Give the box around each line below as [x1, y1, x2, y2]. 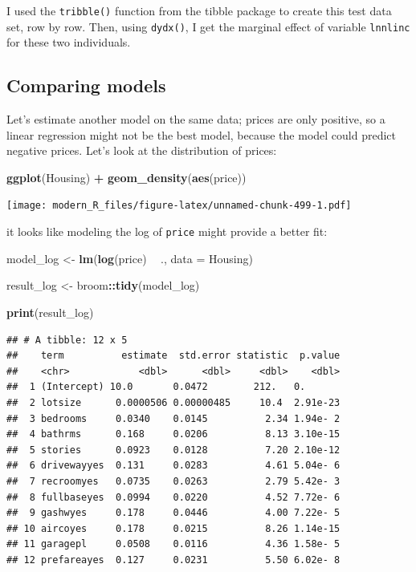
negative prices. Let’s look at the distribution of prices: [6, 142, 277, 159]
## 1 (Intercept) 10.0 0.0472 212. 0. [6, 381, 306, 393]
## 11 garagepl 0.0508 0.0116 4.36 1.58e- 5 [6, 538, 341, 550]
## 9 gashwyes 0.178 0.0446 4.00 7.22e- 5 [6, 507, 341, 519]
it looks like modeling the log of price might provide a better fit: [6, 223, 328, 240]
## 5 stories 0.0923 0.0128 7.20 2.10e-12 [6, 444, 341, 456]
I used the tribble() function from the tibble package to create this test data [6, 2, 392, 18]
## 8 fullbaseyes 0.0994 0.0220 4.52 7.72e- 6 [6, 491, 341, 503]
